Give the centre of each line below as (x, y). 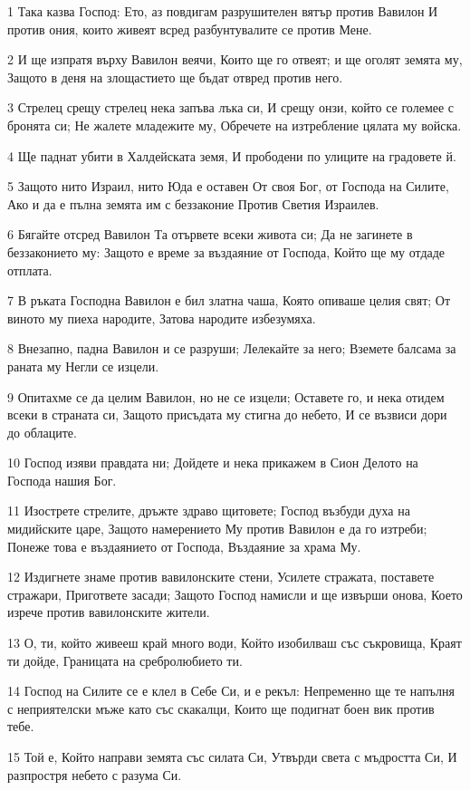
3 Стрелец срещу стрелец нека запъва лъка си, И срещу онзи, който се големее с (231, 107)
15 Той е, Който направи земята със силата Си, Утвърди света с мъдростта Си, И (232, 756)
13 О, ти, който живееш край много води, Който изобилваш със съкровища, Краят (235, 643)
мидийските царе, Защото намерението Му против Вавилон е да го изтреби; (217, 529)
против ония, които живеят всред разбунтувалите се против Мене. (190, 29)
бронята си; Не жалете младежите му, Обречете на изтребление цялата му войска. (235, 125)
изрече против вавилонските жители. (109, 612)
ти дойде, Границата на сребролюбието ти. (125, 660)
